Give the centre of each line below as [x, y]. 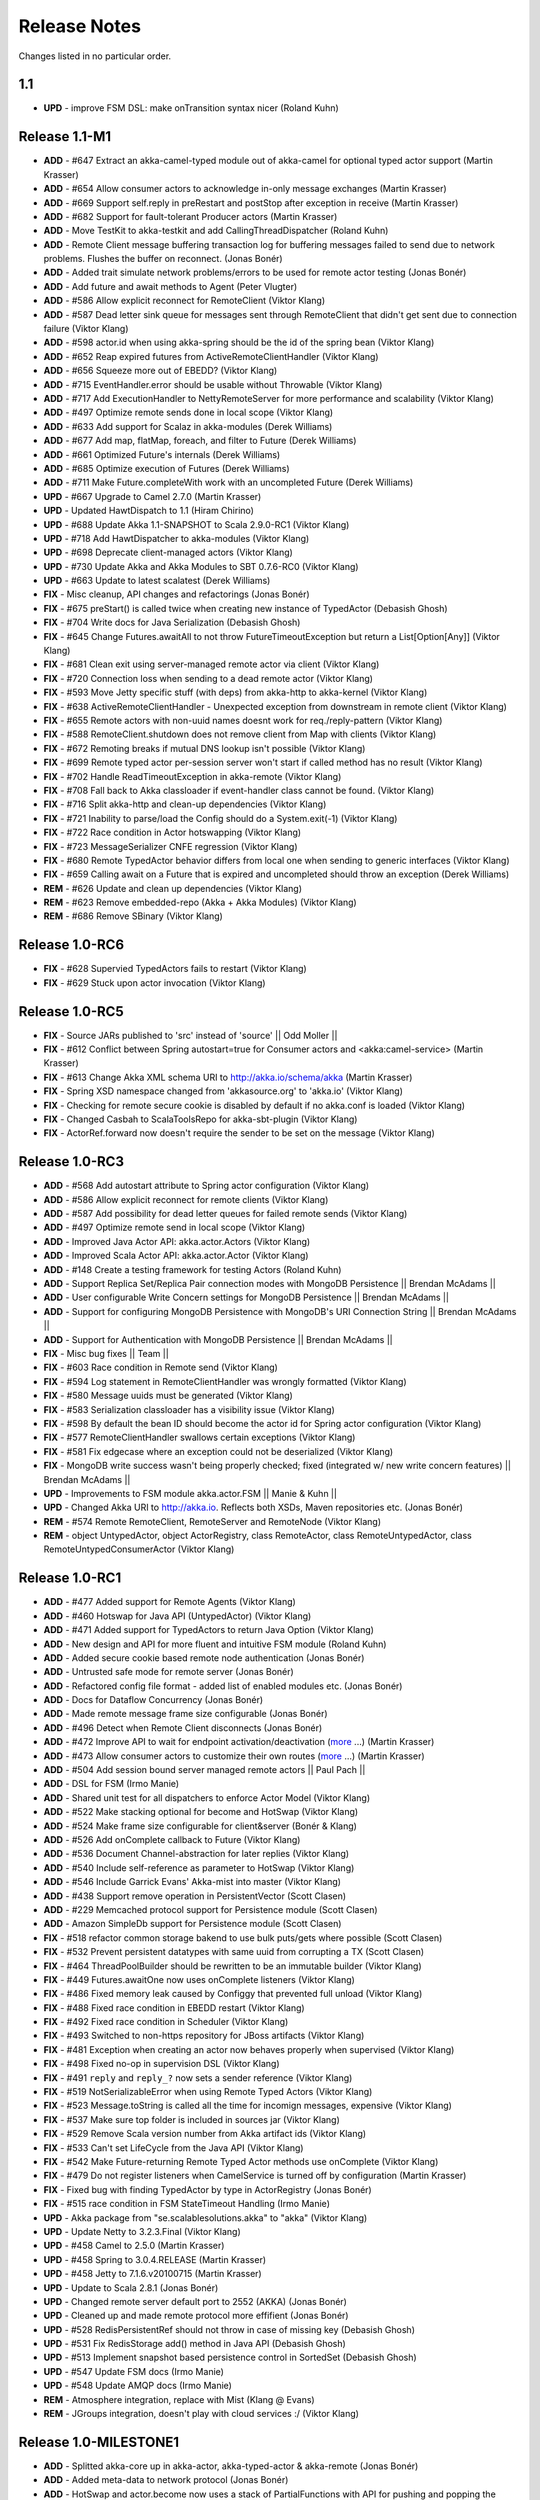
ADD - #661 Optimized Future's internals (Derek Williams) [162, 454]
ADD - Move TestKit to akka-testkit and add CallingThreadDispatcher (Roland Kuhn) [216, 231]
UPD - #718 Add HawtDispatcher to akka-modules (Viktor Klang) [176, 538]
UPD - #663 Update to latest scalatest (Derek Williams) [157, 581]
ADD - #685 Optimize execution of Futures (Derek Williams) [166, 468]
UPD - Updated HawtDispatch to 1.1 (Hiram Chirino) [149, 511]
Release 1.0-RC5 [71, 1011]
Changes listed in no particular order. [95, 56]
